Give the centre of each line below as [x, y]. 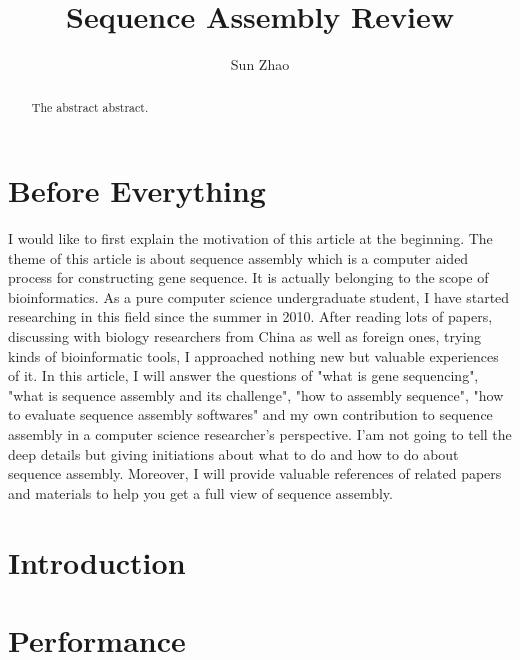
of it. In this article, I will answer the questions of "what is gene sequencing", [243, 375]
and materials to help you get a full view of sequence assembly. [200, 492]
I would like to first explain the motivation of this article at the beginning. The [250, 238]
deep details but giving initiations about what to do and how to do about [233, 453]
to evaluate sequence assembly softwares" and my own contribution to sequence [250, 414]
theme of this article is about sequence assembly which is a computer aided [238, 257]
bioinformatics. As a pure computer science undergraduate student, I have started [259, 296]
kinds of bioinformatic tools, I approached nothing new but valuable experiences [253, 355]
